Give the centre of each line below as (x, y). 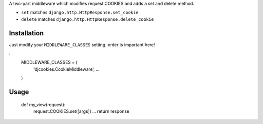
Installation (26, 33)
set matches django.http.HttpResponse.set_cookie (80, 13)
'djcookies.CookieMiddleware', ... (66, 69)
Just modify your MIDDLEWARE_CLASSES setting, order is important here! (82, 45)
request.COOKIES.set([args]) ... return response (81, 111)
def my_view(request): (43, 105)
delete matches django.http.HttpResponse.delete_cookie (88, 19)
